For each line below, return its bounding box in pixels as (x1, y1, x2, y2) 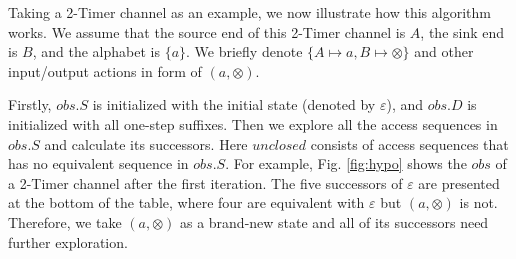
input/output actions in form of (8, 60, 202, 81)
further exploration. (8, 231, 128, 252)
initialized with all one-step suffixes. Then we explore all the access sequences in (8, 113, 498, 134)
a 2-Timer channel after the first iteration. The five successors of (8, 172, 403, 193)
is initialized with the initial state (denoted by (92, 94, 376, 115)
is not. (459, 192, 498, 213)
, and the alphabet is (32, 41, 160, 62)
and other (414, 41, 474, 62)
